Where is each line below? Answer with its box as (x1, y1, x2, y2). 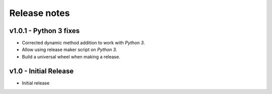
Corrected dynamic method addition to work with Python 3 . (22, 40, 146, 46)
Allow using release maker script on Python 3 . (22, 46, 118, 52)
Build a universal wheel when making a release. (22, 53, 120, 59)
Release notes (9, 7, 70, 18)
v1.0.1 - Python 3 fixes (9, 26, 80, 35)
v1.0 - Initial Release (9, 66, 74, 75)
